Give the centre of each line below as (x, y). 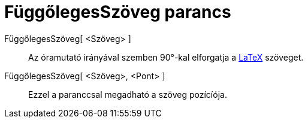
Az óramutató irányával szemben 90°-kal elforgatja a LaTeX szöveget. (166, 57)
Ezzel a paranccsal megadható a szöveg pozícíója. (128, 94)
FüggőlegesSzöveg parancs (118, 12)
